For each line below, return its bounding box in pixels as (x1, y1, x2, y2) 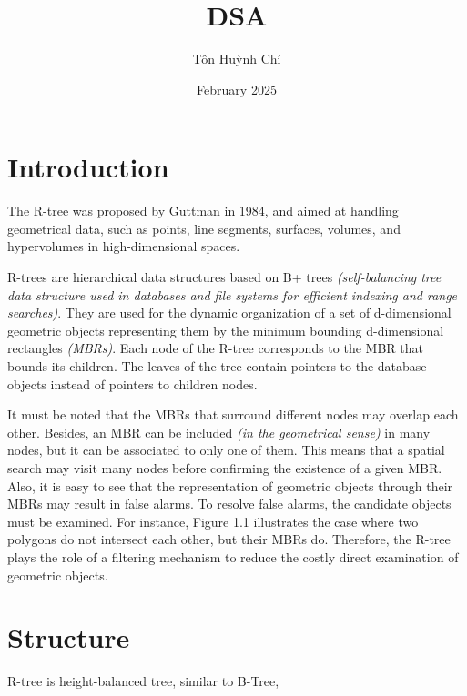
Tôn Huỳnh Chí (192, 49, 281, 68)
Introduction (7, 148, 169, 186)
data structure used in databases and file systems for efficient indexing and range (7, 285, 458, 304)
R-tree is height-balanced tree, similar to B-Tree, (7, 671, 279, 691)
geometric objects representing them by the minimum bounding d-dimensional (7, 320, 444, 339)
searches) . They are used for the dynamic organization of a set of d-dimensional (7, 303, 452, 322)
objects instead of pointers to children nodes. (7, 374, 258, 393)
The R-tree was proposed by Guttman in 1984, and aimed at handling (7, 201, 399, 220)
